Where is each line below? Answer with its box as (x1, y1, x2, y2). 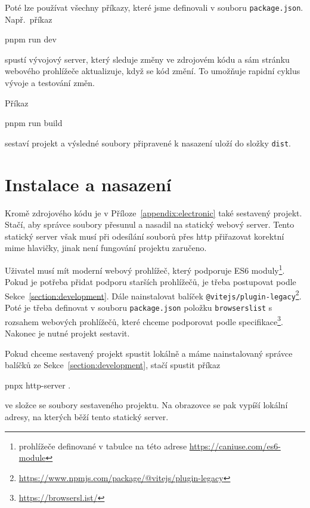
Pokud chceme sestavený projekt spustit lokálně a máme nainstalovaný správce (5, 347, 293, 359)
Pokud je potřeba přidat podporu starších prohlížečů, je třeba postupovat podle (5, 276, 296, 288)
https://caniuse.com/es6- (189, 439, 281, 452)
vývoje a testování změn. (5, 76, 95, 89)
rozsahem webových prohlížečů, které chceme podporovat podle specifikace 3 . (5, 313, 283, 328)
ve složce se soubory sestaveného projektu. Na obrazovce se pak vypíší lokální (5, 399, 288, 411)
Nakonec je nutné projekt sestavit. (5, 327, 130, 339)
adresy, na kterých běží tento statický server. (5, 411, 169, 423)
